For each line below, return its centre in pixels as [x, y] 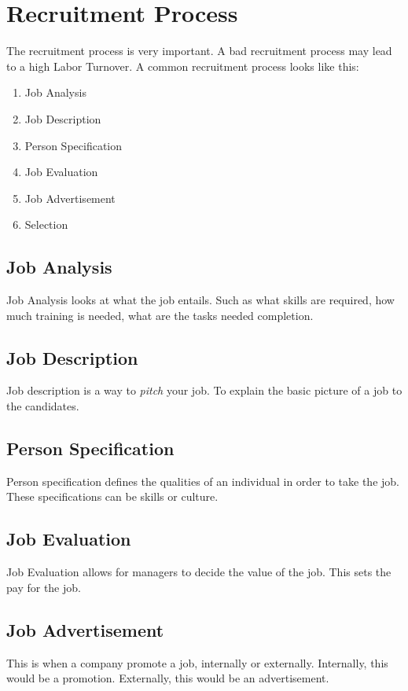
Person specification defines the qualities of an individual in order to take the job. [203, 481]
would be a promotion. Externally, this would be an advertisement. [168, 678]
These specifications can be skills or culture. [112, 496]
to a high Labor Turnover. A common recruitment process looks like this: [183, 66]
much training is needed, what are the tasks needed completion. [160, 315]
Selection [46, 224]
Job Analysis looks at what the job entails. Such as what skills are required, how [200, 300]
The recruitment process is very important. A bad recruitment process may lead [199, 51]
